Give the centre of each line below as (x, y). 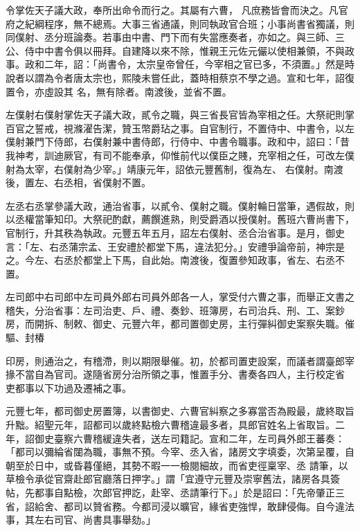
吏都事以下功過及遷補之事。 (69, 387)
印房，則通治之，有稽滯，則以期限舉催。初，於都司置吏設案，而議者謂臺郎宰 (180, 360)
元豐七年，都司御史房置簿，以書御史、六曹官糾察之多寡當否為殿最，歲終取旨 (180, 411)
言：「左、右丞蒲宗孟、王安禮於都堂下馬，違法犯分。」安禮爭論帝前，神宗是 (175, 246)
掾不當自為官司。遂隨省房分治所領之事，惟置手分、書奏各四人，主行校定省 (175, 374)
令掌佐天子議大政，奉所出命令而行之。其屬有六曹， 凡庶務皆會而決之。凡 (172, 10)
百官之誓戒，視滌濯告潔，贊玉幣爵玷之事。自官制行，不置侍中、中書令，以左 (180, 128)
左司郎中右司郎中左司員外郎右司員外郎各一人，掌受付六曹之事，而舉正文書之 (180, 297)
